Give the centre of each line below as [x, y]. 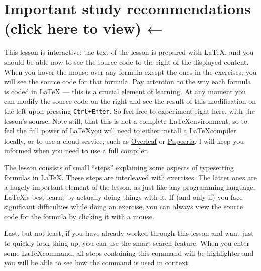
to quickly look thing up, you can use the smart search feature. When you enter [127, 243]
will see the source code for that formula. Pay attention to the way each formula [128, 82]
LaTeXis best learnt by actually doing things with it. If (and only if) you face [123, 196]
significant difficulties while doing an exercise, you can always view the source [123, 207]
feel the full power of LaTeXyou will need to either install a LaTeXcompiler [120, 131]
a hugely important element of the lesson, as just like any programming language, [130, 187]
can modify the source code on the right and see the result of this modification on [130, 101]
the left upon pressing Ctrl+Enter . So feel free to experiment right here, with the [129, 111]
